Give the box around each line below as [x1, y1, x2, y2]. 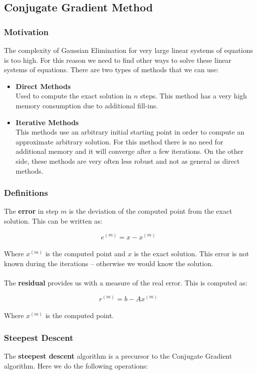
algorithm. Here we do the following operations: [4, 360, 148, 371]
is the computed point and [45, 248, 126, 259]
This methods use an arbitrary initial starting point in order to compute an [15, 127, 245, 137]
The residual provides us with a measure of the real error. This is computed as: [4, 277, 248, 287]
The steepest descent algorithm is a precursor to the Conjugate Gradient [4, 350, 232, 361]
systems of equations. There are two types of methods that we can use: [4, 64, 219, 75]
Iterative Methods [15, 117, 79, 127]
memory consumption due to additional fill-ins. [15, 100, 158, 110]
